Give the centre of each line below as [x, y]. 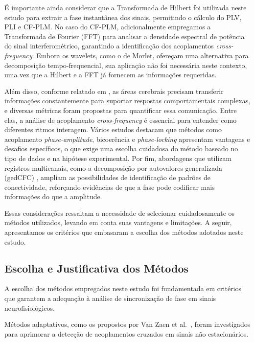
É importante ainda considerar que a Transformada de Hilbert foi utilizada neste [126, 7]
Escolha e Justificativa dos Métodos [97, 268]
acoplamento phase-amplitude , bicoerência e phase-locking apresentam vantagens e [127, 139]
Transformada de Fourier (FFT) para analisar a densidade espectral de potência [125, 36]
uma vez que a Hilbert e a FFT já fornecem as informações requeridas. [111, 75]
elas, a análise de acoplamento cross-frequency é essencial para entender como [121, 120]
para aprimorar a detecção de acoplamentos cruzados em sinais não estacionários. [127, 333]
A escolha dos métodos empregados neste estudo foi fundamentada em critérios [123, 288]
